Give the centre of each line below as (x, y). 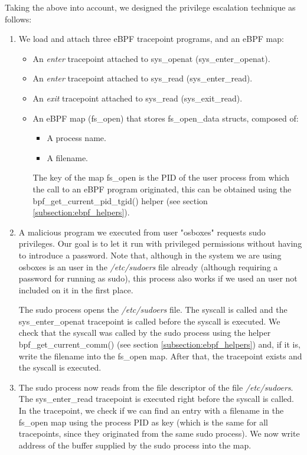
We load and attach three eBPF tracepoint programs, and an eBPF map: (151, 39)
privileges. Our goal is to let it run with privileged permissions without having (160, 243)
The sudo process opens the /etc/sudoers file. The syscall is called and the (153, 310)
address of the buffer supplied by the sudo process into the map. (135, 445)
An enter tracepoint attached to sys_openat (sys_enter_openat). (151, 58)
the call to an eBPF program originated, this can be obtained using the (162, 189)
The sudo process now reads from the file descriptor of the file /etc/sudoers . (156, 387)
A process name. (76, 138)
